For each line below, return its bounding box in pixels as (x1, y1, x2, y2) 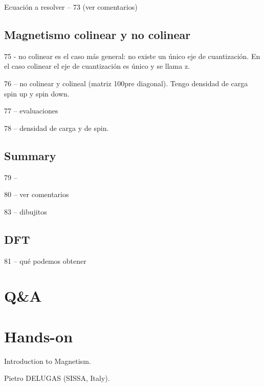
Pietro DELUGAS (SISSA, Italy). (4, 373, 110, 383)
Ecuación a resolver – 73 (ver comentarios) (4, 2, 138, 12)
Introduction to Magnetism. (4, 355, 91, 366)
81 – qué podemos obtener (4, 255, 86, 266)
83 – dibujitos (4, 206, 47, 217)
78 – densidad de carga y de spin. (4, 122, 109, 133)
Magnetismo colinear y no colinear (4, 26, 191, 42)
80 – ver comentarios (4, 189, 69, 200)
